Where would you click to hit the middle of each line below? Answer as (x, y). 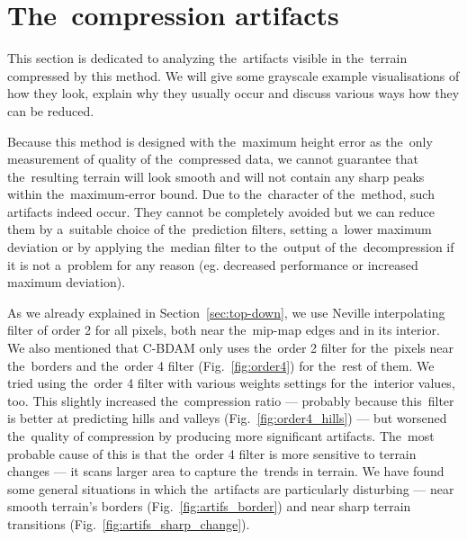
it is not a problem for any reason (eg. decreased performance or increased (213, 264)
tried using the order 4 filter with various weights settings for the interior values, (231, 383)
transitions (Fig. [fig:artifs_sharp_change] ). (129, 523)
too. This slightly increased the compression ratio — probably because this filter (231, 400)
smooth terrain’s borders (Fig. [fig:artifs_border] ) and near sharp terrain (209, 506)
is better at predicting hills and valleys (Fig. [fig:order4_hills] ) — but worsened (227, 418)
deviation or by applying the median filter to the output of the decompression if (231, 247)
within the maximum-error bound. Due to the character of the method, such (221, 194)
